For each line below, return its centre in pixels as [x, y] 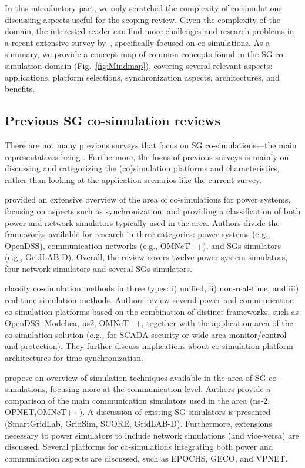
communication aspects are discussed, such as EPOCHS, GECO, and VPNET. [146, 458]
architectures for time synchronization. [74, 358]
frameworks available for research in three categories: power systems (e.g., [138, 234]
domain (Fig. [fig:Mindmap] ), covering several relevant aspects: [159, 65]
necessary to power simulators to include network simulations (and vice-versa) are [152, 435]
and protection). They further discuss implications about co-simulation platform [149, 346]
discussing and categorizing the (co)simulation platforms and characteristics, [142, 168]
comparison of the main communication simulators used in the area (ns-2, [138, 400]
